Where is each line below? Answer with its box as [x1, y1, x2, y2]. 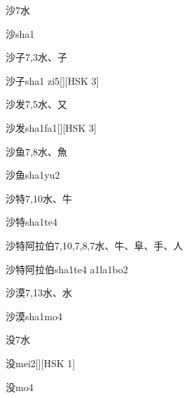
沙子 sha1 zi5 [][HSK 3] [6, 73, 99, 88]
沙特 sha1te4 [6, 214, 57, 229]
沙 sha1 [6, 26, 35, 41]
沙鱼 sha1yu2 [6, 167, 60, 182]
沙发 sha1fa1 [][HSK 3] [6, 120, 97, 135]
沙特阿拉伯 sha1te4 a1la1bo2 [6, 261, 128, 276]
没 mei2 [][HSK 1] [6, 355, 76, 370]
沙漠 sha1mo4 [6, 308, 62, 323]
